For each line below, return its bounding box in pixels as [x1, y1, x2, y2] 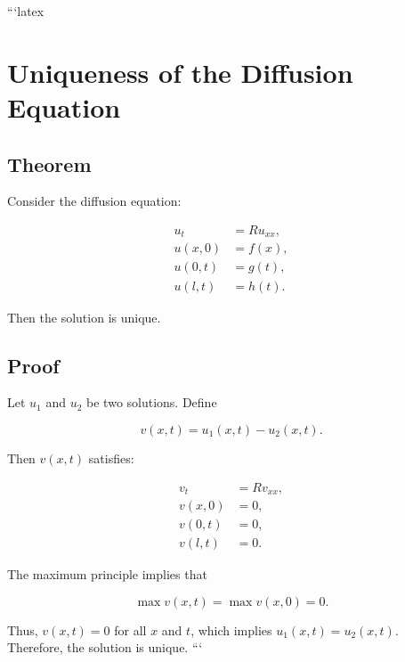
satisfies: [88, 448, 134, 467]
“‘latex [7, 2, 45, 20]
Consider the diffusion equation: [7, 192, 182, 210]
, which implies [190, 620, 272, 639]
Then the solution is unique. [7, 307, 161, 326]
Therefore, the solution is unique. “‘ [7, 638, 203, 657]
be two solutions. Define [86, 393, 217, 412]
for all [114, 620, 147, 639]
